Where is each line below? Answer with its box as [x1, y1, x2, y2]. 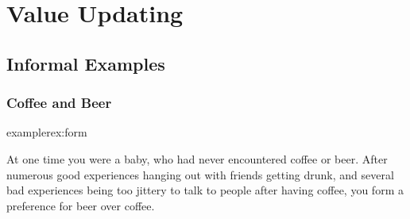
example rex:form [6, 124, 87, 140]
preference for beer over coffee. [6, 197, 155, 213]
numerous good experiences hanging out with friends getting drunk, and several [6, 166, 394, 182]
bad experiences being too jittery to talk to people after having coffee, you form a [6, 182, 404, 198]
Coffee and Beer [6, 93, 112, 113]
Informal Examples [6, 51, 165, 75]
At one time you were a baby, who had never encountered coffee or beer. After [6, 150, 388, 167]
